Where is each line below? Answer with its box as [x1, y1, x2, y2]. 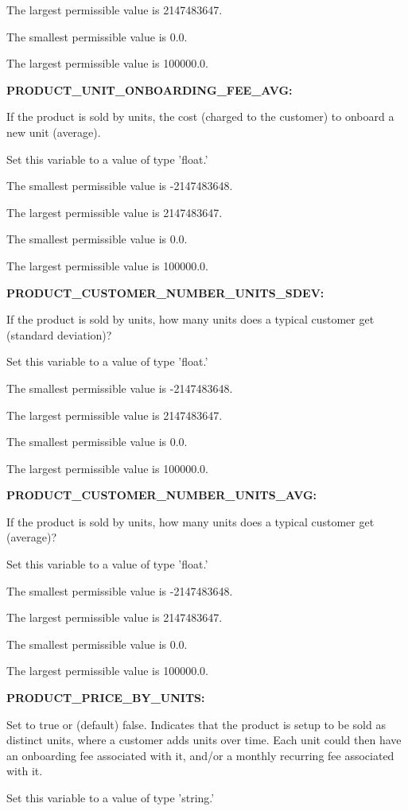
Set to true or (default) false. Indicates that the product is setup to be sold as [6, 716, 386, 732]
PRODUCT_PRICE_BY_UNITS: [6, 689, 205, 706]
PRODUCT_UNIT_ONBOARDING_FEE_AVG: [6, 81, 293, 98]
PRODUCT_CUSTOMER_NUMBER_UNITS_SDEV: [6, 284, 324, 301]
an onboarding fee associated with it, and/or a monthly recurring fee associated [6, 747, 394, 763]
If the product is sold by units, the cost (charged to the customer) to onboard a [6, 108, 394, 125]
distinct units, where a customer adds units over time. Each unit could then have [6, 731, 402, 748]
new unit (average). [6, 123, 101, 140]
